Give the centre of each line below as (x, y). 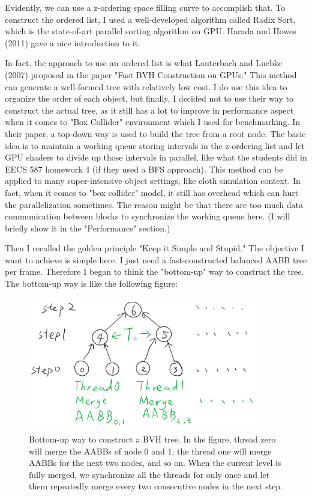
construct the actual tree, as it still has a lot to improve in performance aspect (149, 110)
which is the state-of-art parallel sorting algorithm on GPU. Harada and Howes (151, 31)
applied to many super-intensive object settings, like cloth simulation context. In (153, 181)
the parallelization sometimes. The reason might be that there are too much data (154, 204)
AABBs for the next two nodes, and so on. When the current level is (155, 463)
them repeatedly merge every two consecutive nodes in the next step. (156, 486)
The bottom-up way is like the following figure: (91, 283)
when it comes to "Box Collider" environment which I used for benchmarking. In (153, 122)
